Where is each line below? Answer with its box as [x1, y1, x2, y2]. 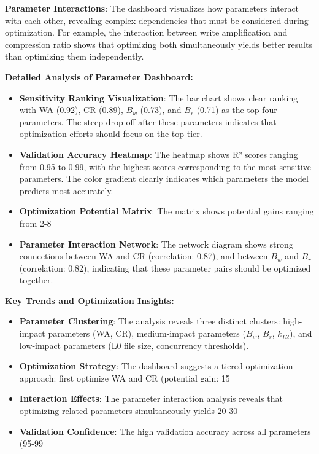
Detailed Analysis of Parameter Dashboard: [5, 70, 193, 83]
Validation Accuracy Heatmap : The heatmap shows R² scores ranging [19, 147, 298, 160]
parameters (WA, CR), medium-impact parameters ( [48, 327, 246, 340]
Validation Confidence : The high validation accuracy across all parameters [19, 425, 311, 437]
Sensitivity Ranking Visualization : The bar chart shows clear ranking [19, 91, 298, 104]
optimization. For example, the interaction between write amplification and [5, 26, 288, 39]
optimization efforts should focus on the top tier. [19, 127, 202, 140]
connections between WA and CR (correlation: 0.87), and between [19, 249, 268, 262]
